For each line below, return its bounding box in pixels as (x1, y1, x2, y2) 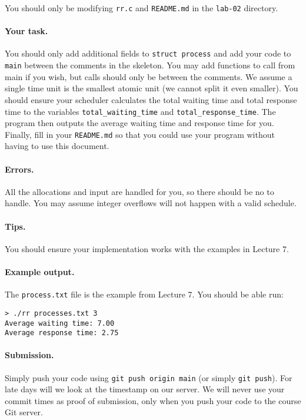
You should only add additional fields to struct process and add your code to (5, 47, 291, 59)
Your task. (5, 25, 48, 37)
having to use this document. (5, 140, 109, 152)
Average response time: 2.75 (5, 329, 119, 338)
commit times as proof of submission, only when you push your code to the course (5, 394, 301, 406)
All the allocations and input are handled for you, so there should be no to (5, 185, 274, 197)
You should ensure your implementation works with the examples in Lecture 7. (5, 242, 289, 254)
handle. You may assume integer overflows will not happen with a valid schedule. (5, 197, 297, 209)
